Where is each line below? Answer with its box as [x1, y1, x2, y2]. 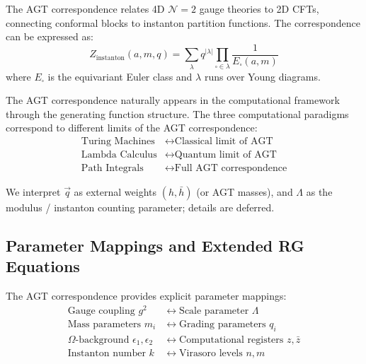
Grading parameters [179, 319, 266, 329]
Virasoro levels [179, 348, 243, 359]
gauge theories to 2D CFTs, [199, 1, 319, 16]
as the [306, 184, 333, 199]
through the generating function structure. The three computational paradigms [6, 106, 349, 121]
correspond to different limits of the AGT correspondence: [6, 120, 258, 135]
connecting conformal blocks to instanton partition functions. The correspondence [6, 15, 361, 30]
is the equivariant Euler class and [47, 69, 193, 83]
